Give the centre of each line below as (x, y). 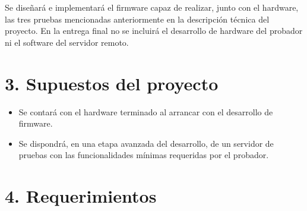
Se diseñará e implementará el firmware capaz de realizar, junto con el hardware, (152, 7)
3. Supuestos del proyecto (112, 83)
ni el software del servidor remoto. (67, 42)
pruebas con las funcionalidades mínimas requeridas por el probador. (144, 155)
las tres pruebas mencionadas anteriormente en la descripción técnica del (137, 19)
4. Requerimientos (81, 196)
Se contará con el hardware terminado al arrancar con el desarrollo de (146, 111)
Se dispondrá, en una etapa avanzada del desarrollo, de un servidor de (146, 143)
